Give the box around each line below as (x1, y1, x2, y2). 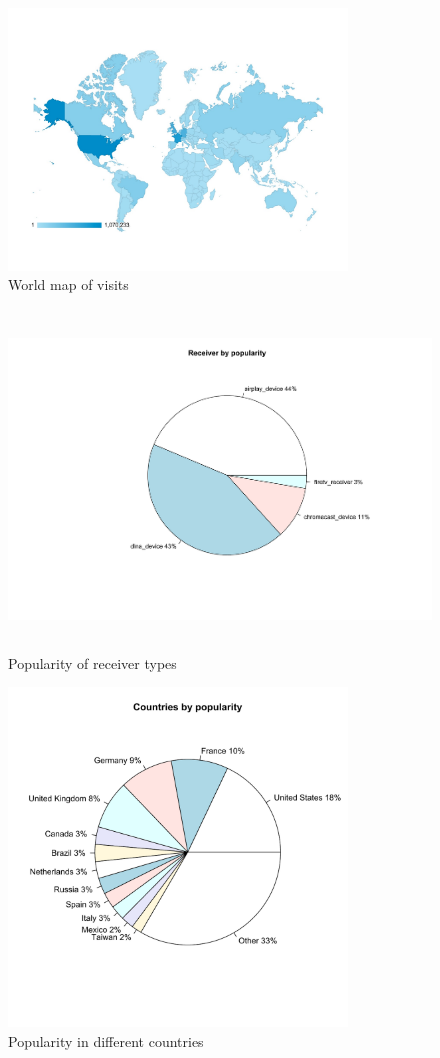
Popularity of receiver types (8, 652, 177, 673)
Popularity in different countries (8, 1031, 204, 1052)
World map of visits (8, 274, 129, 295)
